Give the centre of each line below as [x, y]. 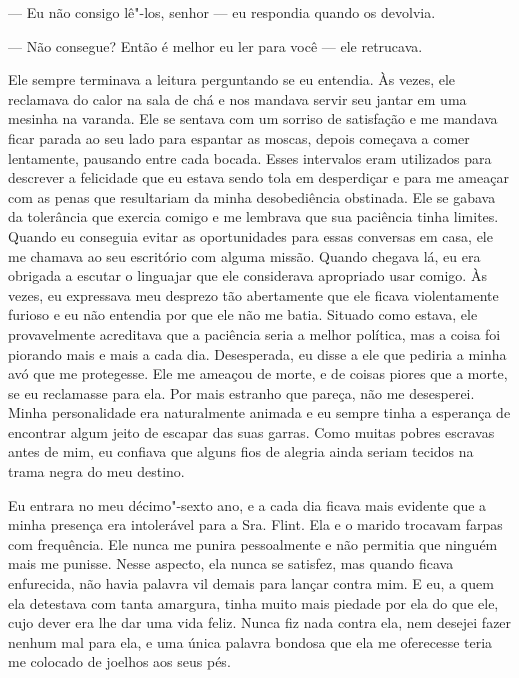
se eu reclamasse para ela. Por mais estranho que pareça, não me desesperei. [241, 392]
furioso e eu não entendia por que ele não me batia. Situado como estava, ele [243, 314]
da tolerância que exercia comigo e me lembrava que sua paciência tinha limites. [253, 216]
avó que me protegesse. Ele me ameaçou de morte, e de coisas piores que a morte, [258, 373]
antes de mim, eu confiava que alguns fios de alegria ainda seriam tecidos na [241, 451]
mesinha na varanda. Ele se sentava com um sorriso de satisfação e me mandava [253, 118]
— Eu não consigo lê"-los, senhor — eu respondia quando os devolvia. [222, 12]
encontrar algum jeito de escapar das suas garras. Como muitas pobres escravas [251, 431]
